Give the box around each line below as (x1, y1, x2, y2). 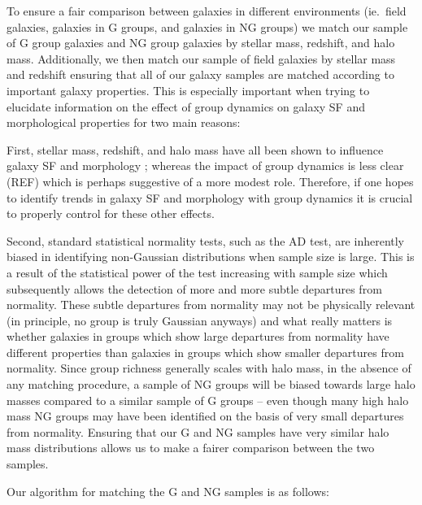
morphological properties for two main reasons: (7, 114, 241, 131)
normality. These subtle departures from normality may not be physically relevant (7, 296, 415, 313)
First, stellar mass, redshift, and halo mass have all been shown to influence (7, 141, 384, 158)
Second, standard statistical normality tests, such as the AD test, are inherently (7, 232, 405, 249)
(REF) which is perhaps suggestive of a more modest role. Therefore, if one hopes (7, 172, 414, 189)
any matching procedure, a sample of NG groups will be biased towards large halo (7, 376, 415, 393)
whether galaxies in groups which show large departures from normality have (7, 328, 389, 345)
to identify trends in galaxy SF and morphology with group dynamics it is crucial (7, 189, 413, 206)
